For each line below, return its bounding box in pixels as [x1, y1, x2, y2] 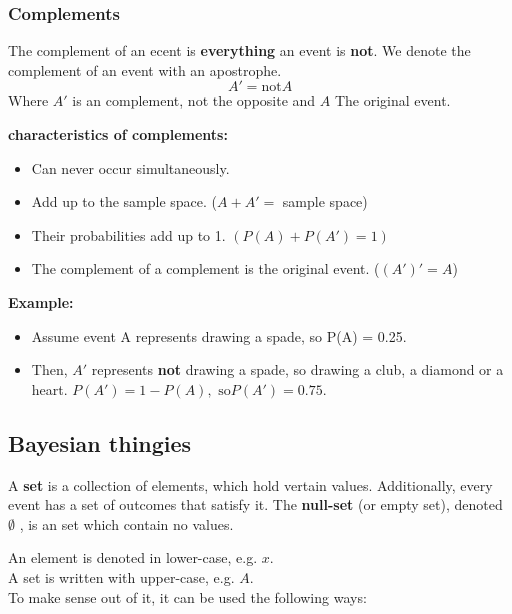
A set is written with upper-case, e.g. [8, 566, 235, 587]
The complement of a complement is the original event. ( [31, 258, 380, 279]
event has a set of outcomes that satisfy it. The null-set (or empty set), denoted [8, 494, 503, 515]
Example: [8, 291, 74, 312]
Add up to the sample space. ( [31, 191, 218, 212]
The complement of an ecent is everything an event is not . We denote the [8, 40, 471, 61]
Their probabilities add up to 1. [31, 224, 226, 245]
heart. [31, 378, 68, 399]
